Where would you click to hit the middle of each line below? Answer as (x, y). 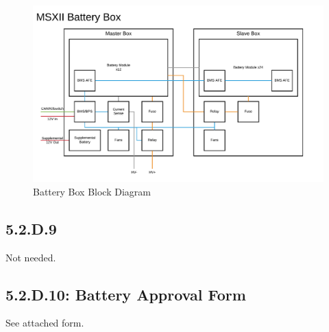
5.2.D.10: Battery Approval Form (126, 294)
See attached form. (45, 323)
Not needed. (31, 257)
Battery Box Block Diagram (92, 191)
